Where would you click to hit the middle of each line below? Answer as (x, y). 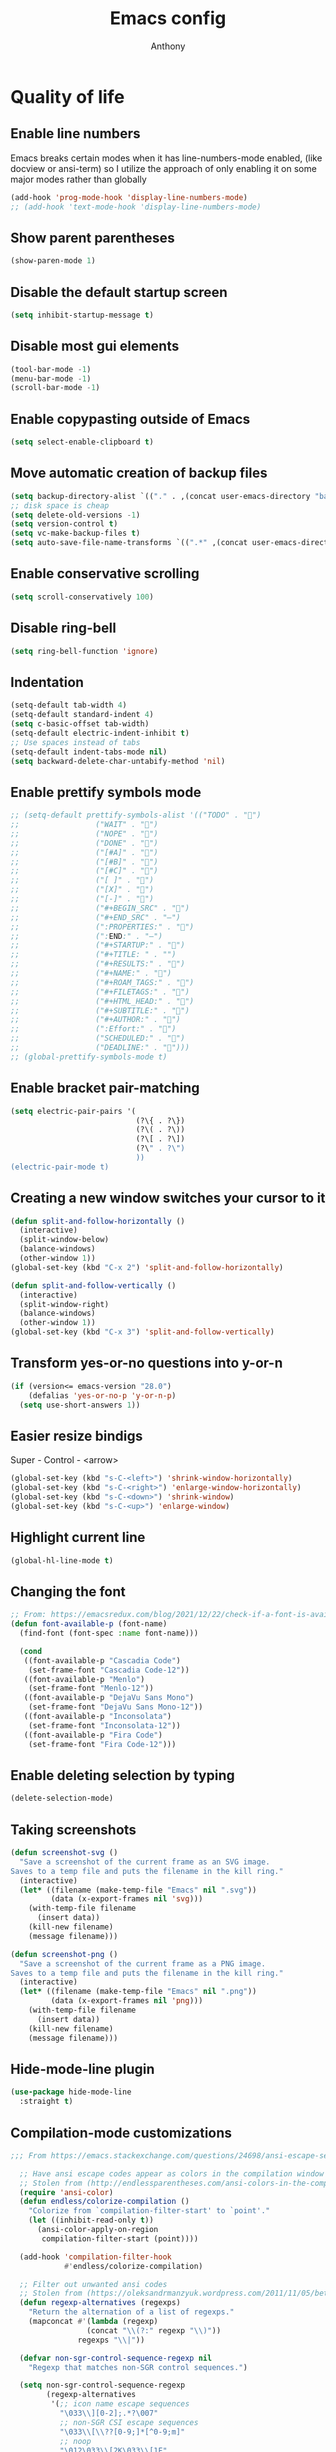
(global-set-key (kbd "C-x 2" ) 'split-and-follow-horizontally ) (147, 1267)
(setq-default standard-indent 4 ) (82, 715)
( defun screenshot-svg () (64, 1853)
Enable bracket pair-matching (105, 1088)
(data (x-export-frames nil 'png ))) (126, 2001)
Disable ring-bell (63, 628)
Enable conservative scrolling (105, 573)
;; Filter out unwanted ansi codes (93, 2284)
